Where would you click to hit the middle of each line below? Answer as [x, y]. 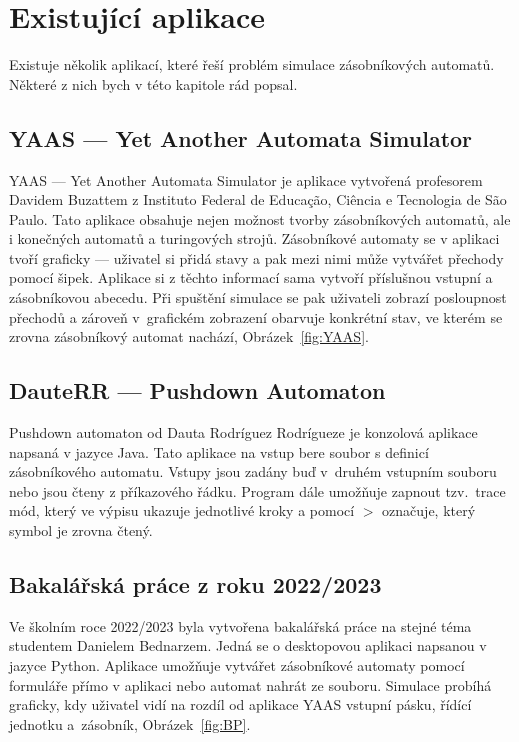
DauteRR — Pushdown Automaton [197, 390]
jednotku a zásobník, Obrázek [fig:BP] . [130, 723]
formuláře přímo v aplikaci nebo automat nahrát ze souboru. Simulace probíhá [250, 684]
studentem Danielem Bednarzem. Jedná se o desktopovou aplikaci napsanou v [248, 645]
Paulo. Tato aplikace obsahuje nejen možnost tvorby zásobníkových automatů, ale [260, 218]
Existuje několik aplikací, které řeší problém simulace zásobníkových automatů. [252, 64]
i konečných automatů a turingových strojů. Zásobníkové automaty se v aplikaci [254, 238]
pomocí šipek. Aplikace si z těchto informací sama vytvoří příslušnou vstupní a [251, 277]
